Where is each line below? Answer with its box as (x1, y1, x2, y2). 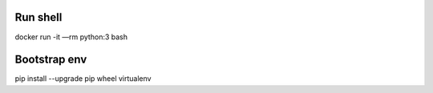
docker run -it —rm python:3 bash (14, 32, 128, 42)
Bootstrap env (14, 53, 87, 67)
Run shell (14, 10, 63, 24)
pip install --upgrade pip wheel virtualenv (14, 74, 152, 83)
